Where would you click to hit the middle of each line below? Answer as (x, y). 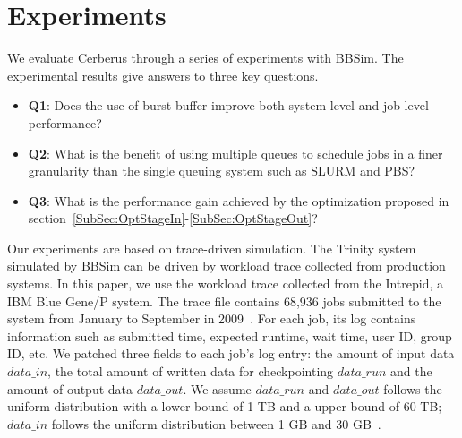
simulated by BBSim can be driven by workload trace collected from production (227, 266)
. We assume (217, 388)
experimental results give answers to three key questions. (163, 75)
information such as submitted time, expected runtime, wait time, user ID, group (230, 335)
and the (411, 371)
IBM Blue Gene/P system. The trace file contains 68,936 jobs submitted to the (224, 301)
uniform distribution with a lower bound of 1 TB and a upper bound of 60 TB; (225, 406)
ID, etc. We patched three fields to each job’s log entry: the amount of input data (231, 353)
